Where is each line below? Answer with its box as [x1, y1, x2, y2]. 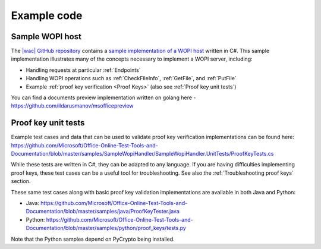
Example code [11, 9, 83, 22]
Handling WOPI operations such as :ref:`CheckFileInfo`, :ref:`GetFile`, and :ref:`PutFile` [26, 75, 237, 82]
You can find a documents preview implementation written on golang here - [11, 94, 196, 101]
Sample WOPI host [11, 31, 81, 42]
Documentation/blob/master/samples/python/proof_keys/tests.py [26, 225, 187, 232]
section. [11, 178, 31, 185]
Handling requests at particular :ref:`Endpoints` [26, 66, 141, 74]
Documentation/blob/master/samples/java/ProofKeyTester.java [26, 208, 180, 215]
